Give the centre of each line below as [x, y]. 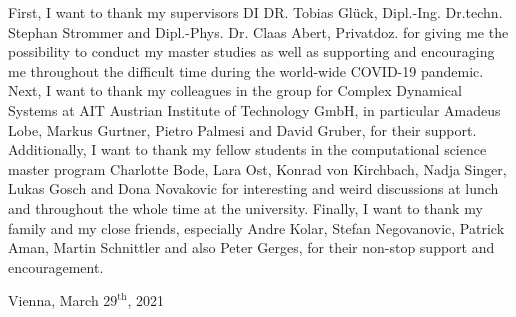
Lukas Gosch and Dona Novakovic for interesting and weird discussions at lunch [253, 188]
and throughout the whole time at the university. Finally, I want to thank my [245, 207]
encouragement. [56, 266]
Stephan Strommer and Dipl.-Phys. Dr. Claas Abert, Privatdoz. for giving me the [258, 31]
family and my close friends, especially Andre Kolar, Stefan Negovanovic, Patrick [256, 227]
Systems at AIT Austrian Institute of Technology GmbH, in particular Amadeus [254, 109]
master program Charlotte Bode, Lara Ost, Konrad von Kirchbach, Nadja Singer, [257, 168]
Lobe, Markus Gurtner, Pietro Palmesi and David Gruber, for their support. [242, 129]
